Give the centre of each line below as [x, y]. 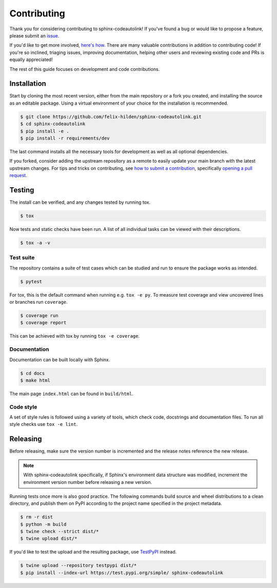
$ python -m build [43, 524]
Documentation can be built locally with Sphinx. [60, 360]
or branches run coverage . [38, 302]
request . [18, 175]
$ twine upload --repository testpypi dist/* [78, 565]
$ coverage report [43, 323]
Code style [23, 407]
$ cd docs [33, 373]
